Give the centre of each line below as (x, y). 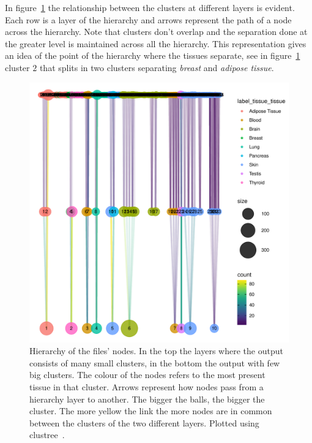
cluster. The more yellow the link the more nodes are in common (151, 411)
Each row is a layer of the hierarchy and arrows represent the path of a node (148, 19)
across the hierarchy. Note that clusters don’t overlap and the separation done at (156, 32)
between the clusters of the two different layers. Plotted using (144, 422)
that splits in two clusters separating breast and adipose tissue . (157, 67)
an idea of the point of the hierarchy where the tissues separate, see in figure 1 (153, 55)
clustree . (47, 435)
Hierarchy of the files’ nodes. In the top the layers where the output (156, 351)
